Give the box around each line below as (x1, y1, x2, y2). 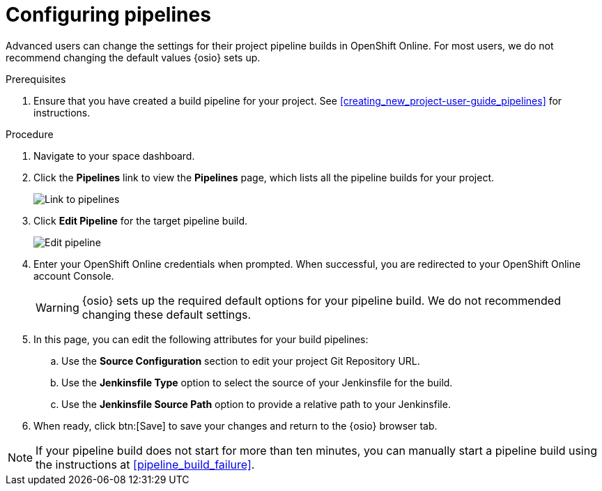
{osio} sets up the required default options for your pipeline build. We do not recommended (82, 293, 561, 308)
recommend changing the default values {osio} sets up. (6, 51, 261, 63)
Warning (36, 300, 79, 315)
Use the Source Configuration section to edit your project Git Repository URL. (61, 354, 420, 367)
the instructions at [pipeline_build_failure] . (36, 457, 255, 471)
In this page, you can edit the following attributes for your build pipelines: (33, 333, 369, 345)
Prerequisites (6, 73, 66, 85)
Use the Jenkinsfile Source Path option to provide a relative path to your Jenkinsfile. (61, 398, 451, 410)
